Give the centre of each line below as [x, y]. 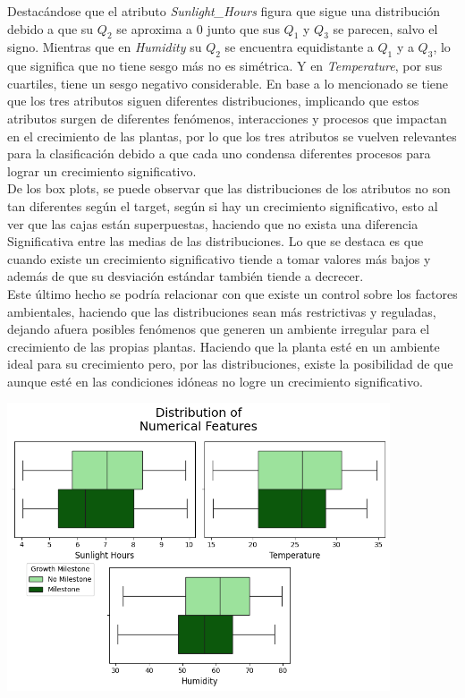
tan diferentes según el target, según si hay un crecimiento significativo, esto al [223, 205]
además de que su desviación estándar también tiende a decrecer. [186, 276]
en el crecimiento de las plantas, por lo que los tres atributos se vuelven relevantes [232, 136]
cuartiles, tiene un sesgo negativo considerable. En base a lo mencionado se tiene [228, 83]
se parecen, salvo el [385, 28]
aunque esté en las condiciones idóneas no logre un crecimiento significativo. [215, 381]
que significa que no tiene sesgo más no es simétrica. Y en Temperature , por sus [225, 66]
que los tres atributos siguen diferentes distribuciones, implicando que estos [213, 101]
